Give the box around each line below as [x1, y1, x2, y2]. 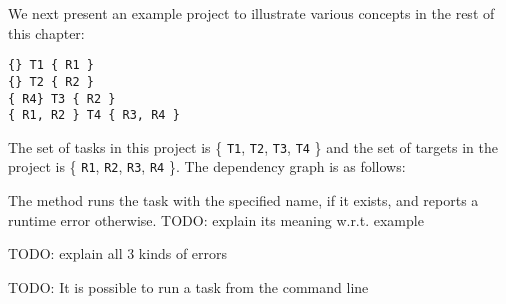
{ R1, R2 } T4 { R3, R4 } [8, 108, 180, 123]
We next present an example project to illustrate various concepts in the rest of [8, 3, 495, 23]
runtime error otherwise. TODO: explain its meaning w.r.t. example [8, 209, 424, 230]
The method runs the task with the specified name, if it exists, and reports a [8, 190, 479, 211]
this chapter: [8, 22, 85, 43]
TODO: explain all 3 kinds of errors [8, 243, 228, 264]
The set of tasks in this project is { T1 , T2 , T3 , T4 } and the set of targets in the [8, 136, 498, 157]
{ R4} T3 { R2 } [8, 91, 116, 106]
